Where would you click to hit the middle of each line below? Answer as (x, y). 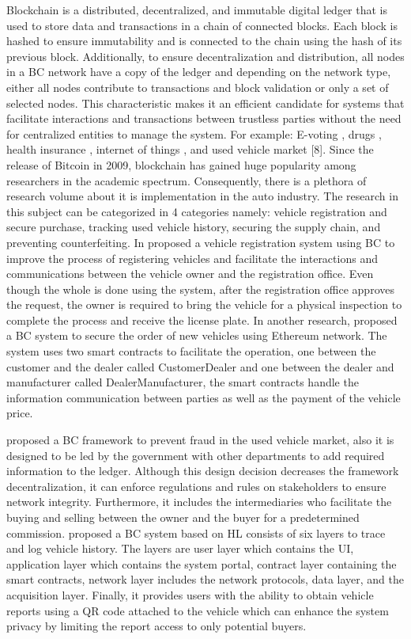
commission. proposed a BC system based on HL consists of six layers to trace (196, 532)
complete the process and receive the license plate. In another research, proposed (202, 319)
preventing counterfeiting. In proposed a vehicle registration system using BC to (201, 242)
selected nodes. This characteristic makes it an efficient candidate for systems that (205, 103)
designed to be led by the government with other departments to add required (196, 455)
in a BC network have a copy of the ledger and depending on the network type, (199, 72)
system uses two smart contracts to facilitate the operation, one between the (191, 351)
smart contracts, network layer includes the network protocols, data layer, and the (205, 579)
